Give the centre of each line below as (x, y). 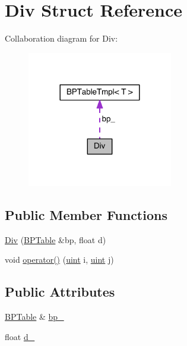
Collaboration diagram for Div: (61, 38)
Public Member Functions (86, 214)
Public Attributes (60, 292)
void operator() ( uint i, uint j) (59, 259)
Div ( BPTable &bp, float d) (56, 239)
